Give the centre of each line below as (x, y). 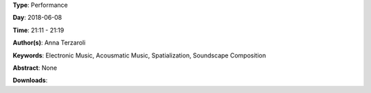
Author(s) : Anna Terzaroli (49, 43)
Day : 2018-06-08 (37, 18)
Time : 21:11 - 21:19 (38, 30)
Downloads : (30, 80)
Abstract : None (35, 68)
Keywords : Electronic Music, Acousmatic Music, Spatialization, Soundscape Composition (139, 55)
